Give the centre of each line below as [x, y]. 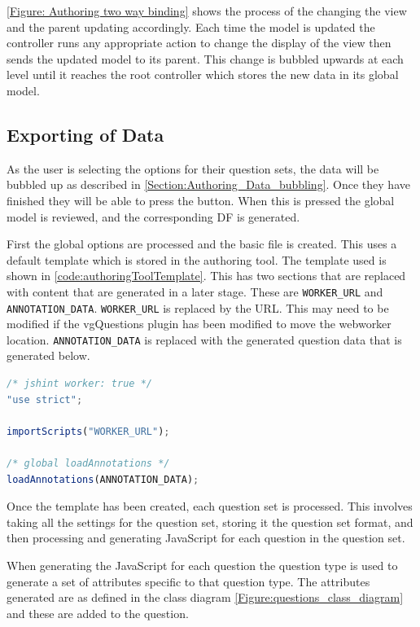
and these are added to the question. [98, 613]
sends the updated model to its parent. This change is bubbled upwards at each [205, 58]
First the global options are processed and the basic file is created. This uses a [202, 244]
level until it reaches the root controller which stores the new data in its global [203, 75]
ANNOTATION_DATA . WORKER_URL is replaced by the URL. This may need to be [198, 307]
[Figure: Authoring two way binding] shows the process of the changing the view [207, 11]
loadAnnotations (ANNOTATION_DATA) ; [103, 479]
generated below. [48, 355]
